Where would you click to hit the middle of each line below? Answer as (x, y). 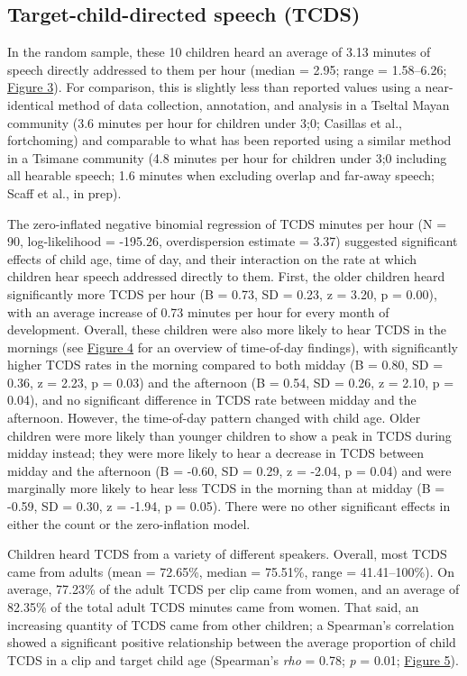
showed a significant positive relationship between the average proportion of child (232, 642)
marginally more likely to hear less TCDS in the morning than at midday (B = (226, 488)
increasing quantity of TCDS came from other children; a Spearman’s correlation (231, 624)
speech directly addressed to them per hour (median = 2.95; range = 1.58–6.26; (227, 69)
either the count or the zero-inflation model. (129, 523)
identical (31, 104)
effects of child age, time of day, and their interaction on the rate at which (212, 258)
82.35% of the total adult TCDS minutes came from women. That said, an (213, 607)
